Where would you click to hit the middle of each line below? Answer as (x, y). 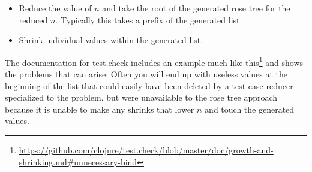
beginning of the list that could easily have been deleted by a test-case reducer (149, 85)
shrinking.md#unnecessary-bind (78, 162)
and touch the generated (250, 109)
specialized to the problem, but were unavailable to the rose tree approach (141, 97)
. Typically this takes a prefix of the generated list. (149, 19)
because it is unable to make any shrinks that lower (100, 109)
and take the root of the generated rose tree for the (196, 8)
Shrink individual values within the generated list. (111, 40)
